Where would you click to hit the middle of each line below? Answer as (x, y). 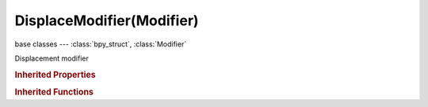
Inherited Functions (54, 92)
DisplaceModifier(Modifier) (107, 20)
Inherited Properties (55, 75)
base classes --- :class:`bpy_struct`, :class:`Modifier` (101, 44)
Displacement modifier (52, 58)
